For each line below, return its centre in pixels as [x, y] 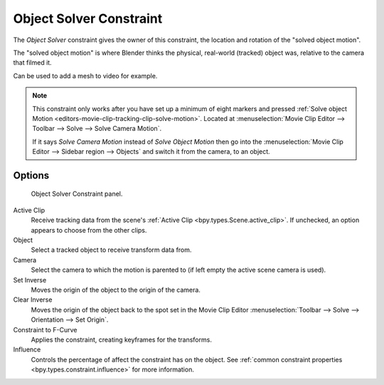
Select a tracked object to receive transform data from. [111, 250]
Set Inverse [30, 280]
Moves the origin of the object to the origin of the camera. [116, 290]
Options [31, 175]
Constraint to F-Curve [45, 329]
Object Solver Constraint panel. [77, 194]
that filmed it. [33, 63]
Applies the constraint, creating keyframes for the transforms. [122, 339]
